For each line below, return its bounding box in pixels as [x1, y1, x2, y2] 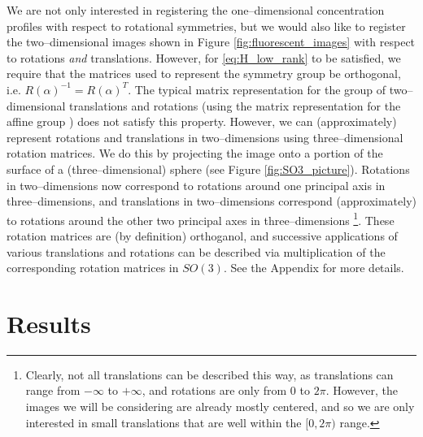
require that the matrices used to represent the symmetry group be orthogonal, [7, 65, 401, 82]
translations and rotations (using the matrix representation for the [69, 97, 401, 114]
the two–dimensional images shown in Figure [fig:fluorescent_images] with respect [7, 33, 416, 50]
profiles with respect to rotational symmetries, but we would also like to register [7, 17, 406, 34]
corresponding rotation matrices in [7, 259, 179, 276]
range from [25, 382, 81, 399]
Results [7, 306, 91, 340]
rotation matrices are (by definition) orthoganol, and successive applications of [7, 227, 398, 244]
